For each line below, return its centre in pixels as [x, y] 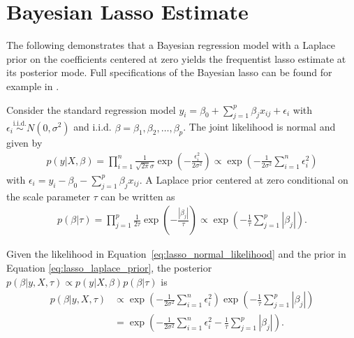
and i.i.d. [93, 127]
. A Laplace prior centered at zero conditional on [244, 179]
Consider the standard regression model [91, 109]
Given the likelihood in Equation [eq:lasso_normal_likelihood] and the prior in [176, 254]
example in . [33, 86]
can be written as [138, 196]
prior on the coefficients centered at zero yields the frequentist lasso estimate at [176, 58]
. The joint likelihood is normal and [259, 127]
